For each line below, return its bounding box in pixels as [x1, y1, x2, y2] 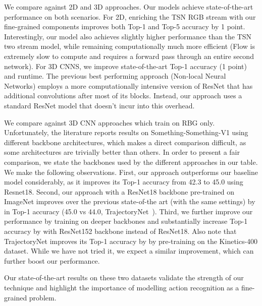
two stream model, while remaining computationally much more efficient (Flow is [4, 41, 255, 51]
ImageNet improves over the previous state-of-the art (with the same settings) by [4, 196, 255, 207]
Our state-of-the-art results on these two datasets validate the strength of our [4, 272, 244, 283]
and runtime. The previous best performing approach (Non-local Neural [4, 71, 226, 81]
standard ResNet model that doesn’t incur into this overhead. [4, 100, 195, 110]
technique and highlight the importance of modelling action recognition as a [4, 282, 239, 293]
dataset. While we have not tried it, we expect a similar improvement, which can [4, 246, 254, 256]
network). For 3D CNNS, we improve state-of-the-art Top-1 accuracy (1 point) [4, 60, 247, 71]
